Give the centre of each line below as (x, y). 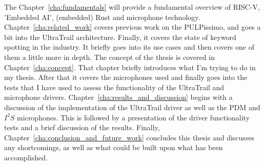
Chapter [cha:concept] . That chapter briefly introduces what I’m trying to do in (130, 67)
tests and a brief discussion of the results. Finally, (82, 127)
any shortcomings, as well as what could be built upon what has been (114, 147)
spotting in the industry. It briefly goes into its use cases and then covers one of (129, 47)
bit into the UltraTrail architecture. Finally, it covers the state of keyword (120, 37)
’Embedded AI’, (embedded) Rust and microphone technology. (102, 17)
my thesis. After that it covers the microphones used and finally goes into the (126, 77)
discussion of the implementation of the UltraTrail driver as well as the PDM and (132, 107)
